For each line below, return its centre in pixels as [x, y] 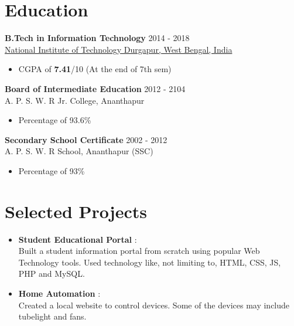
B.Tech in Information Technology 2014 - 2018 [97, 38]
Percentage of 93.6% [55, 120]
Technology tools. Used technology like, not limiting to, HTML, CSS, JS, [150, 262]
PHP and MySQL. [52, 274]
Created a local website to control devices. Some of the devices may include [154, 305]
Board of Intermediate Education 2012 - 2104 [95, 88]
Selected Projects [76, 211]
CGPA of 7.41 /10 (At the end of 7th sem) [95, 69]
